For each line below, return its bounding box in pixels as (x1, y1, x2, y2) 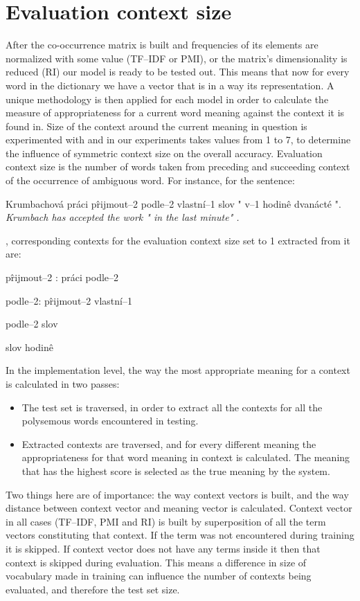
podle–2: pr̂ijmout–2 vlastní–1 (6, 293, 132, 307)
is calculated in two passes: (6, 377, 120, 391)
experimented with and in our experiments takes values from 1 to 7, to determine (6, 132, 351, 147)
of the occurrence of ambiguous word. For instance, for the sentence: (6, 173, 295, 188)
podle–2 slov (6, 316, 58, 331)
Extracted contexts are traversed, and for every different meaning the (21, 436, 316, 451)
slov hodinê (6, 339, 53, 354)
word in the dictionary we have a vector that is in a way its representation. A (6, 78, 334, 92)
